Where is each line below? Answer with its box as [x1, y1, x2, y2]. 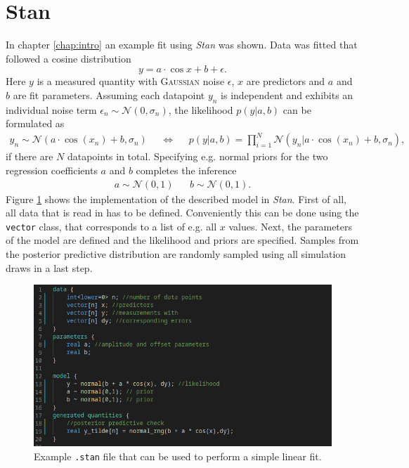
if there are [6, 149, 53, 164]
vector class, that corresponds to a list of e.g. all [6, 219, 217, 233]
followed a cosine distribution [6, 51, 131, 65]
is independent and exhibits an [221, 87, 353, 102]
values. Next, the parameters [228, 219, 353, 233]
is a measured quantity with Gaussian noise [37, 74, 225, 89]
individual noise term [6, 102, 97, 117]
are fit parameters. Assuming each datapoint [13, 87, 205, 102]
